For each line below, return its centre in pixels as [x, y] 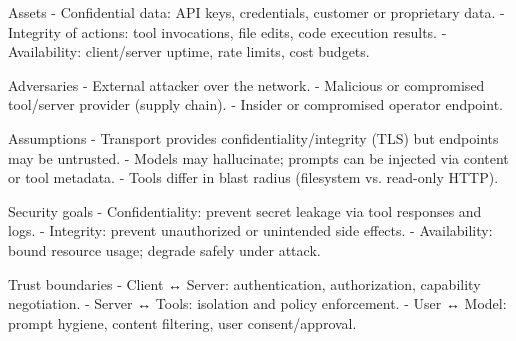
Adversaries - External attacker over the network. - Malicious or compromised [246, 84]
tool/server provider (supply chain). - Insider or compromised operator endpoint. [255, 104]
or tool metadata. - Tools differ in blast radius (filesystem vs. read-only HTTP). [253, 177]
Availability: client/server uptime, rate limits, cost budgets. [189, 51]
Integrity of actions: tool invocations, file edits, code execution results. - [227, 31]
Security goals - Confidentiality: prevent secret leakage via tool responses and [245, 210]
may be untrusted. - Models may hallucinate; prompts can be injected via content [258, 157]
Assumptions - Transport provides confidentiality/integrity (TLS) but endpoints [253, 137]
